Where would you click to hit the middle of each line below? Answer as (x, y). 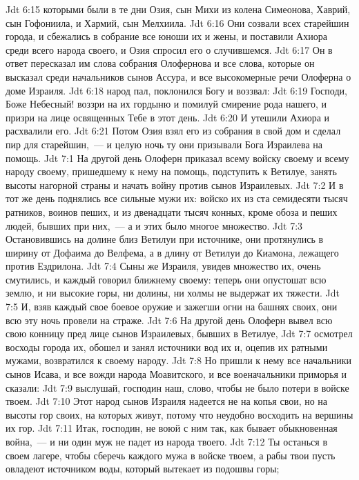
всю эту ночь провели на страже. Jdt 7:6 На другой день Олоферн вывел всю (169, 320)
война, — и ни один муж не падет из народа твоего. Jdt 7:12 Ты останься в (167, 441)
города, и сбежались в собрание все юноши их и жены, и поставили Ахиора (166, 36)
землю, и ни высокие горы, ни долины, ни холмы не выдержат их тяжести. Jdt (173, 293)
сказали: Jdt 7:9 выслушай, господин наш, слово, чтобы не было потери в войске (177, 387)
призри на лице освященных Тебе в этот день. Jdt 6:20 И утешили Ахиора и (168, 117)
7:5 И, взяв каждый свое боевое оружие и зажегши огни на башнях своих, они (172, 307)
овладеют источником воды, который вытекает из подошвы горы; (143, 469)
